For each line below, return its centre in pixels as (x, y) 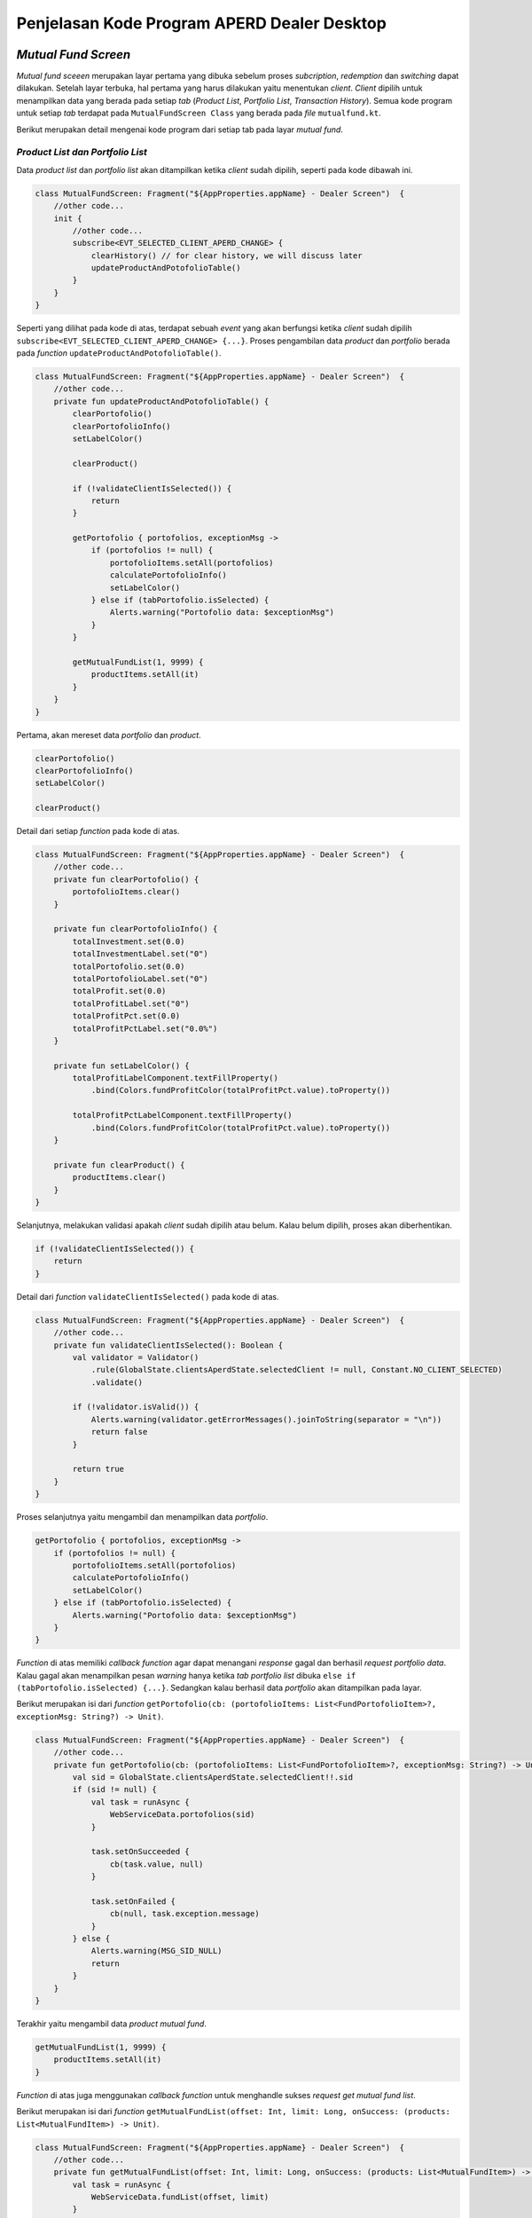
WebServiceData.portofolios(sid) (182, 1815)
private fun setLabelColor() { (121, 1066)
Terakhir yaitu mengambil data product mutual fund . (112, 2024)
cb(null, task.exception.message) (185, 1914)
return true (98, 1469)
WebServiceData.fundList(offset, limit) (180, 2197)
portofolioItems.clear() (126, 892)
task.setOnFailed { (133, 1901)
